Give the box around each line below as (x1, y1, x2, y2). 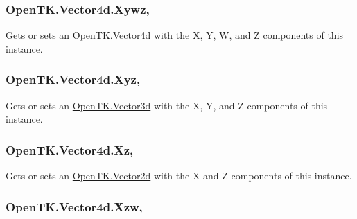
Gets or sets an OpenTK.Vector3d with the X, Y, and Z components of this (6, 98, 328, 112)
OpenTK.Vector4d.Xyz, (6, 71, 141, 88)
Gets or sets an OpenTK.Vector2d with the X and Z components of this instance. (6, 168, 352, 183)
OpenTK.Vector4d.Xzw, (6, 198, 143, 215)
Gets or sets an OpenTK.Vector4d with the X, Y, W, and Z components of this (6, 28, 344, 42)
